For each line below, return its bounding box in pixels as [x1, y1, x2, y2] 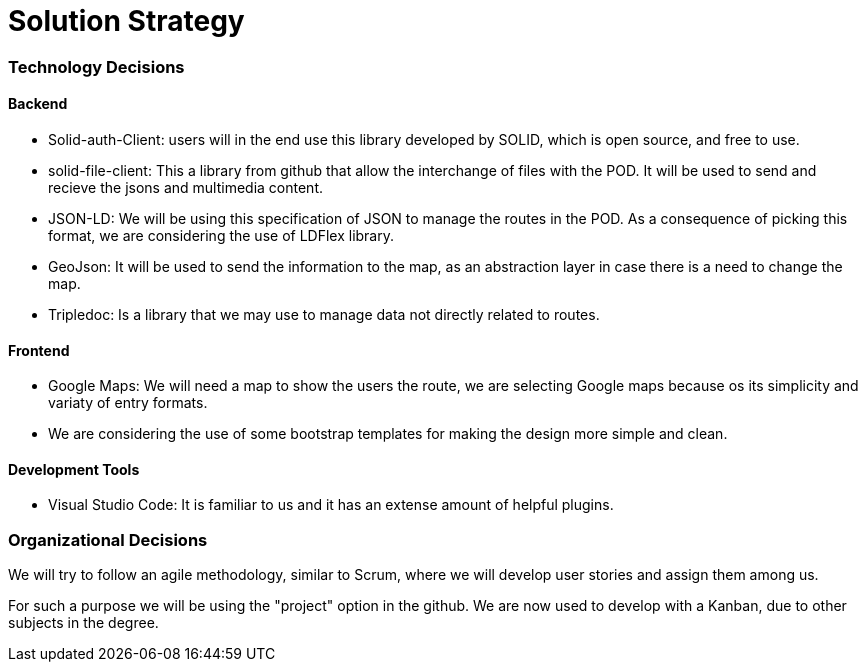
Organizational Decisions [8, 529, 208, 550]
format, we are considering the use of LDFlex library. [48, 226, 395, 244]
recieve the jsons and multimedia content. [48, 178, 323, 196]
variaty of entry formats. [48, 394, 208, 412]
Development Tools [8, 460, 140, 478]
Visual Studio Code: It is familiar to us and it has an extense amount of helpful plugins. [48, 496, 614, 514]
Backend [8, 95, 68, 113]
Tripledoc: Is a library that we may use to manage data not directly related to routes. [48, 305, 600, 323]
